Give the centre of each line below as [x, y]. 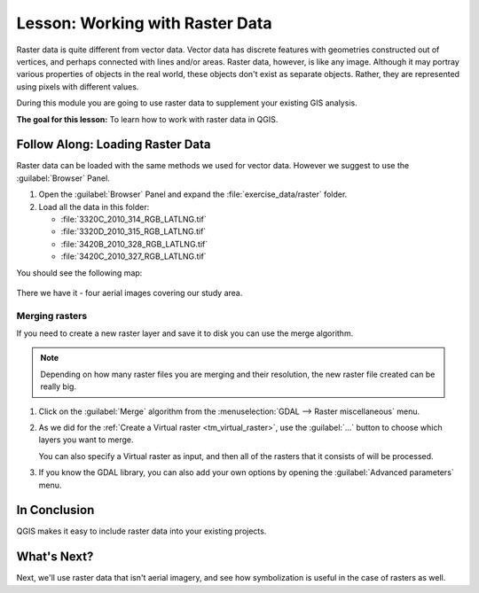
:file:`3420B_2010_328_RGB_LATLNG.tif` [134, 244]
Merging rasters [52, 316]
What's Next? [55, 557]
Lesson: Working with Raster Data [144, 23]
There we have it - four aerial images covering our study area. [130, 293]
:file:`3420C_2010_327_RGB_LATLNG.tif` [134, 256]
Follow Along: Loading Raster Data [114, 145]
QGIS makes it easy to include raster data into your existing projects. [141, 531]
